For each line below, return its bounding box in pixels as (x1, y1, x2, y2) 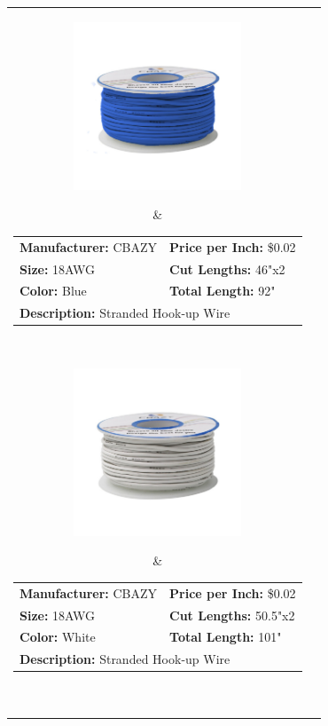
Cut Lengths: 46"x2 (169, 259, 285, 278)
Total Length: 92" (169, 281, 276, 300)
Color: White (20, 627, 96, 646)
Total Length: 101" (169, 627, 282, 646)
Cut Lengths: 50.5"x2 (169, 605, 295, 624)
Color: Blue (20, 281, 87, 300)
